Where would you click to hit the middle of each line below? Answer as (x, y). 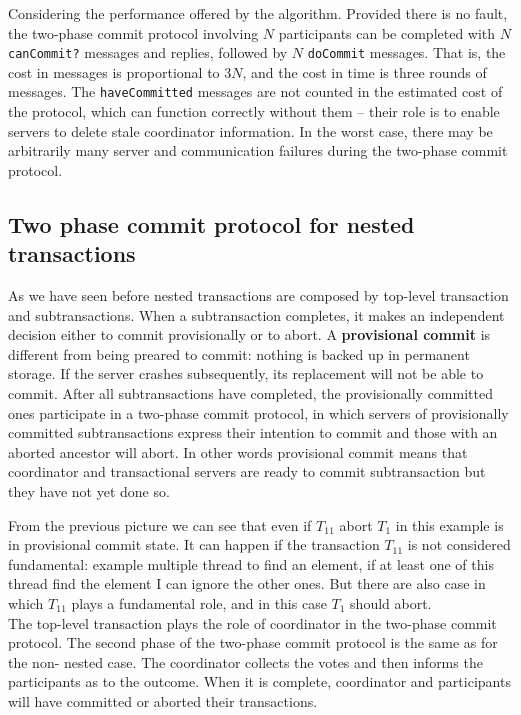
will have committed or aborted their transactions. (163, 700)
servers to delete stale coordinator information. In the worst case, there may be (250, 130)
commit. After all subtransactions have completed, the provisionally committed (250, 393)
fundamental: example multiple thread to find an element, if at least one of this (251, 563)
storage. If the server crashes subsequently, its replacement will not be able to (246, 373)
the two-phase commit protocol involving (133, 32)
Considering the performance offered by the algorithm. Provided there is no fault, (258, 13)
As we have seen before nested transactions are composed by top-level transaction (258, 295)
